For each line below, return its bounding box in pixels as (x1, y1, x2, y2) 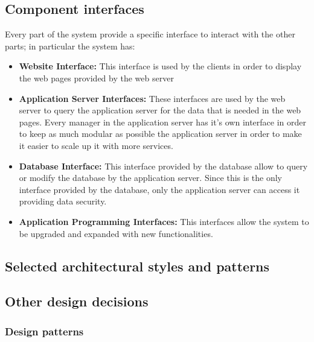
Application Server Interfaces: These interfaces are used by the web (19, 92, 286, 104)
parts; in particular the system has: (5, 39, 135, 52)
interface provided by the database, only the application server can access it (19, 183, 300, 195)
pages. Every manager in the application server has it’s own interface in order (19, 115, 307, 128)
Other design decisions (5, 292, 149, 311)
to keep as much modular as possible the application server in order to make (19, 127, 302, 140)
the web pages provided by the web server (19, 71, 174, 84)
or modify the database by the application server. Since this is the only (19, 171, 283, 184)
